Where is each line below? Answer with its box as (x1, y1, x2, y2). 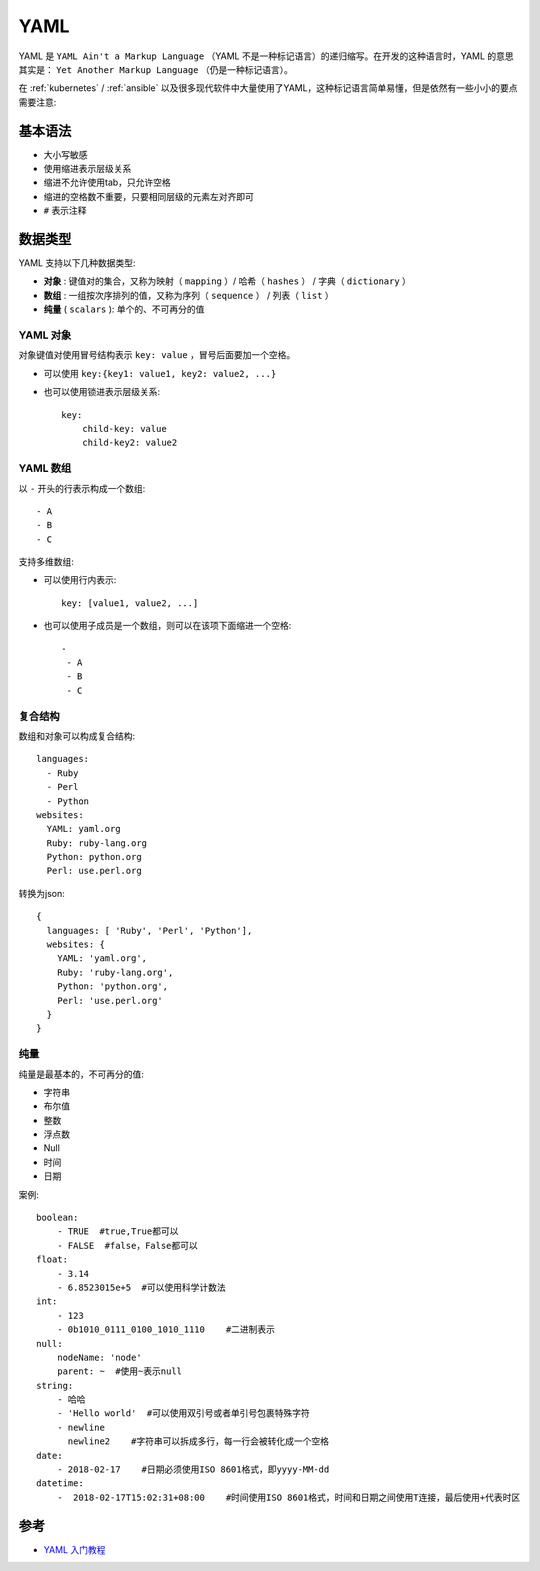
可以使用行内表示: (43, 574, 117, 586)
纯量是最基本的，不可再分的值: (18, 1068, 145, 1080)
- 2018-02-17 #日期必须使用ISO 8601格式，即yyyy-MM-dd (56, 1464, 330, 1475)
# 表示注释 (43, 205, 87, 217)
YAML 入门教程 (43, 1543, 106, 1555)
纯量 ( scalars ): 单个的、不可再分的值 (43, 303, 205, 315)
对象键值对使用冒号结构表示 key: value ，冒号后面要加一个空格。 (18, 349, 296, 361)
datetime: (36, 1478, 84, 1489)
